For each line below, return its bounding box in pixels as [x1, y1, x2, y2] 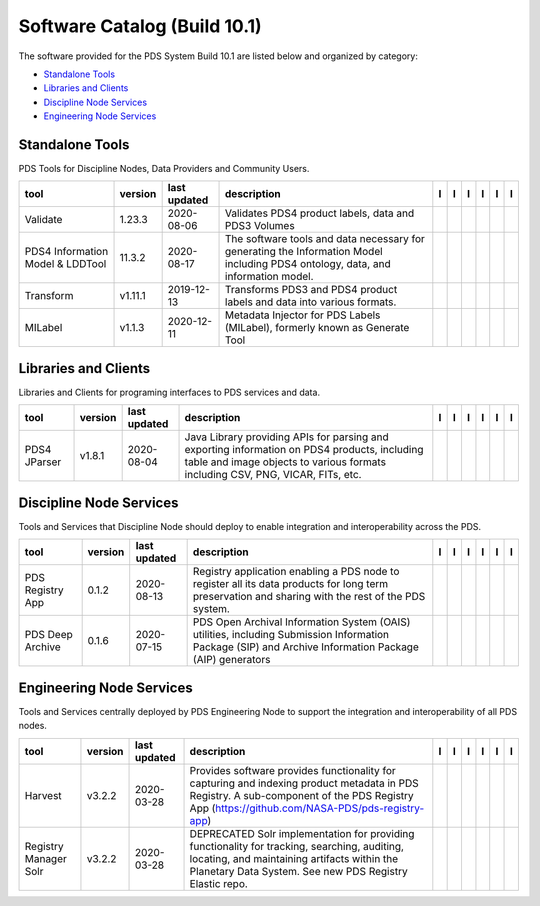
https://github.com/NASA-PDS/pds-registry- [215, 801, 425, 815]
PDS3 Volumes [225, 219, 295, 233]
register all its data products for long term [192, 577, 389, 591]
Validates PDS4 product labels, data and [225, 206, 415, 220]
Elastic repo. [189, 876, 249, 890]
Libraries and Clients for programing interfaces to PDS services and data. [18, 386, 320, 398]
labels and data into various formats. [225, 295, 397, 309]
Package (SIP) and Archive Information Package [192, 640, 420, 654]
